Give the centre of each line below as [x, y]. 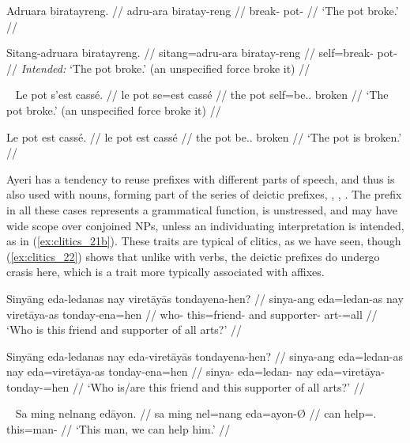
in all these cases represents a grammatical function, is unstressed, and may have [202, 209]
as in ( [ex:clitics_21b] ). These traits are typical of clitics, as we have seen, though [204, 241]
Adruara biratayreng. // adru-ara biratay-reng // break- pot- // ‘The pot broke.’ [203, 10]
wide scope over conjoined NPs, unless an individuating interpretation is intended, [205, 225]
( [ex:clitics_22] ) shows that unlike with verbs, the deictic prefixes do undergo [193, 256]
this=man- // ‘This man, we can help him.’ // [118, 429]
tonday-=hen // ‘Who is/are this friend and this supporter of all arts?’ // [186, 386]
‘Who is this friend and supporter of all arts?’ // [124, 329]
